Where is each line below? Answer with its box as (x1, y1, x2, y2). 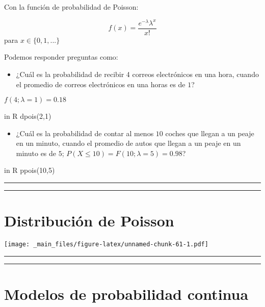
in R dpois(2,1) (4, 111, 51, 121)
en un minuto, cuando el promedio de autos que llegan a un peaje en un (16, 138, 241, 148)
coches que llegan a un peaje (165, 127, 254, 138)
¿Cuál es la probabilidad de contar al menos (16, 127, 154, 138)
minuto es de (16, 147, 57, 158)
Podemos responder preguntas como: (4, 52, 118, 62)
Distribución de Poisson (4, 210, 174, 231)
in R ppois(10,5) (4, 165, 55, 175)
